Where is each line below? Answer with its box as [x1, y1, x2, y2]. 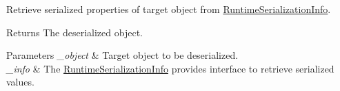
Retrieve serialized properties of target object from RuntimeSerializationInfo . [6, 2, 331, 16]
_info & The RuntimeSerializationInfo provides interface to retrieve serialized [6, 61, 334, 75]
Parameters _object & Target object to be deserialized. [6, 48, 239, 62]
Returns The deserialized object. [6, 25, 143, 39]
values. [6, 75, 34, 89]
